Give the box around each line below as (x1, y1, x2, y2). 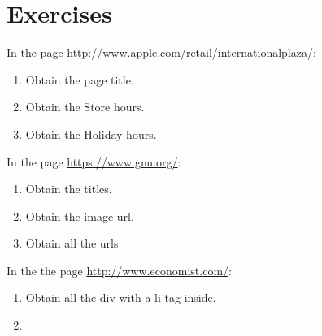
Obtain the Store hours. (25, 98, 145, 115)
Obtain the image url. (25, 207, 134, 224)
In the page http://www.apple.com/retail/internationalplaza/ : (7, 44, 316, 61)
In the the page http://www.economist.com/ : (7, 261, 232, 278)
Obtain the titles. (25, 180, 112, 197)
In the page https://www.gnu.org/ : (7, 153, 181, 170)
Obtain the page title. (25, 71, 134, 88)
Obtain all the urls (25, 235, 119, 252)
